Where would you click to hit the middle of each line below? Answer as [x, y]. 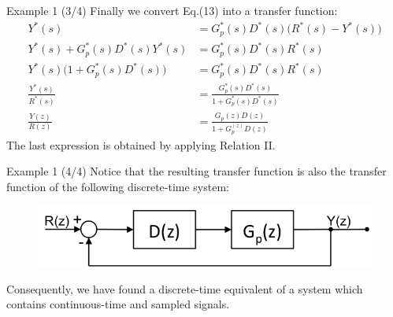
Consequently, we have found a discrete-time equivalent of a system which [185, 288]
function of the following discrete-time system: [118, 186]
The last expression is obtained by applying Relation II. [141, 144]
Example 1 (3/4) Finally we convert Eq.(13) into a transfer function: [172, 10]
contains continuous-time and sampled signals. [118, 304]
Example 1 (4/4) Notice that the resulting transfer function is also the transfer [196, 171]
